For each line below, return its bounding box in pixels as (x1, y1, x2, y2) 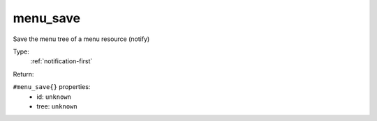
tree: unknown (36, 102, 77, 111)
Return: (13, 70, 34, 78)
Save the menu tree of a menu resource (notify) (13, 35, 150, 43)
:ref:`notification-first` (30, 57, 93, 65)
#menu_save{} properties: (13, 83, 91, 91)
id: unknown (36, 92, 71, 101)
